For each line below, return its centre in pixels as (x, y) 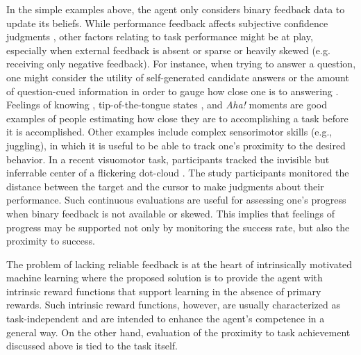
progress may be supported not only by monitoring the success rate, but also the (178, 227)
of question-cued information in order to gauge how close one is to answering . (173, 91)
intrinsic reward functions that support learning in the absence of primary (164, 291)
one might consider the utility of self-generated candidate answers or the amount (178, 77)
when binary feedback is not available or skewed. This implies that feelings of (170, 213)
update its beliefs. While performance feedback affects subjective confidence (167, 23)
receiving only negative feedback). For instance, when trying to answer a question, (181, 64)
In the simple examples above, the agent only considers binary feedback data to (176, 9)
